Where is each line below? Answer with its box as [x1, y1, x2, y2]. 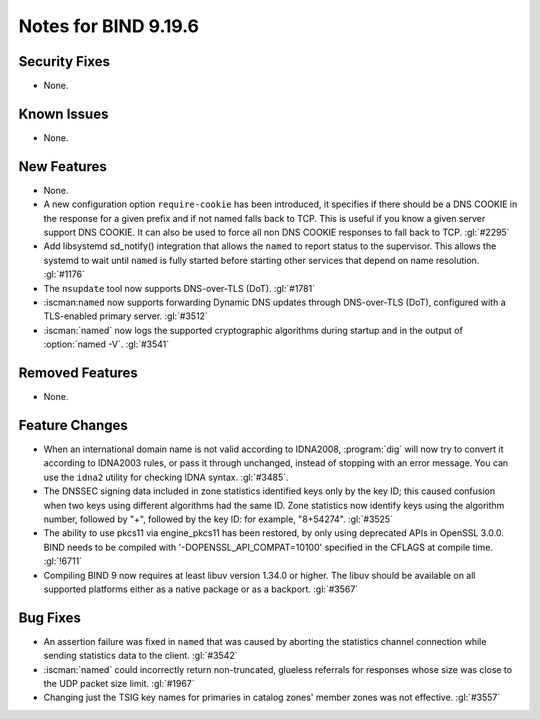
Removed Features [18, 364, 139, 381]
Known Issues [18, 105, 109, 122]
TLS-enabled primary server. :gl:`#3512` [43, 310, 209, 322]
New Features [18, 158, 107, 175]
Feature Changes [18, 416, 129, 434]
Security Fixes [18, 53, 110, 70]
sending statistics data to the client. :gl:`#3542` [43, 650, 238, 662]
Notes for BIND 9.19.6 [18, 15, 200, 37]
